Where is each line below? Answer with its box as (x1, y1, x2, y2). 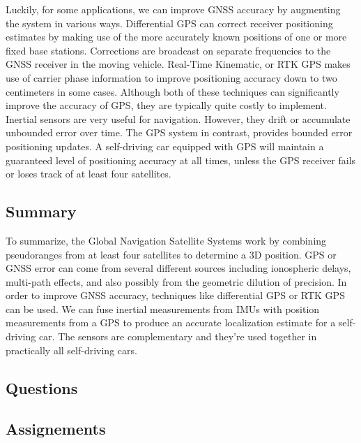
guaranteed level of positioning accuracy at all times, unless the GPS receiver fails (6, 152, 356, 167)
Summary (6, 201, 77, 222)
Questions (6, 377, 78, 398)
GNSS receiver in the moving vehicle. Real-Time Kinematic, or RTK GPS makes (6, 57, 351, 71)
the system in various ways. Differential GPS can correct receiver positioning (6, 15, 333, 30)
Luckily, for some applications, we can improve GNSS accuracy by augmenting (6, 2, 341, 16)
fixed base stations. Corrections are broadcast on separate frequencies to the (6, 43, 331, 57)
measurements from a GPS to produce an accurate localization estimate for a (6, 315, 336, 330)
